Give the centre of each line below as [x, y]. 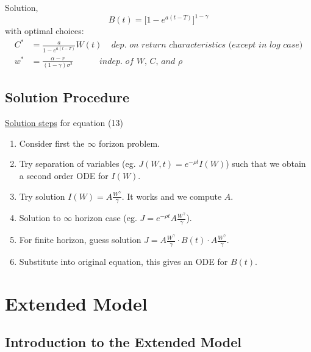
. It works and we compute [172, 196]
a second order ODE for [64, 175]
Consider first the [52, 143]
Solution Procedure [67, 97]
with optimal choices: [45, 31]
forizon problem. [129, 143]
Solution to [40, 218]
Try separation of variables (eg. [77, 164]
